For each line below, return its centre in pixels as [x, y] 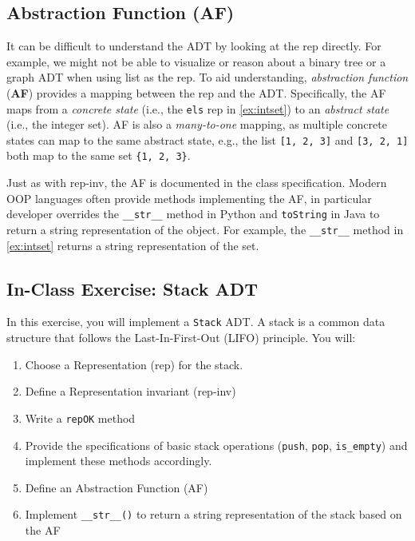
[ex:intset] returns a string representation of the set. [133, 245]
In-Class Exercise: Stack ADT [132, 288]
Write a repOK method [80, 418]
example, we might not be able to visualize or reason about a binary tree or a [196, 61]
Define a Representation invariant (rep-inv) [130, 391]
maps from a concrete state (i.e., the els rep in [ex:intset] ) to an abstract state [198, 108]
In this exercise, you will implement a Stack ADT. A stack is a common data [196, 322]
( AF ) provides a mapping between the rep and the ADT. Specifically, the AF [196, 92]
